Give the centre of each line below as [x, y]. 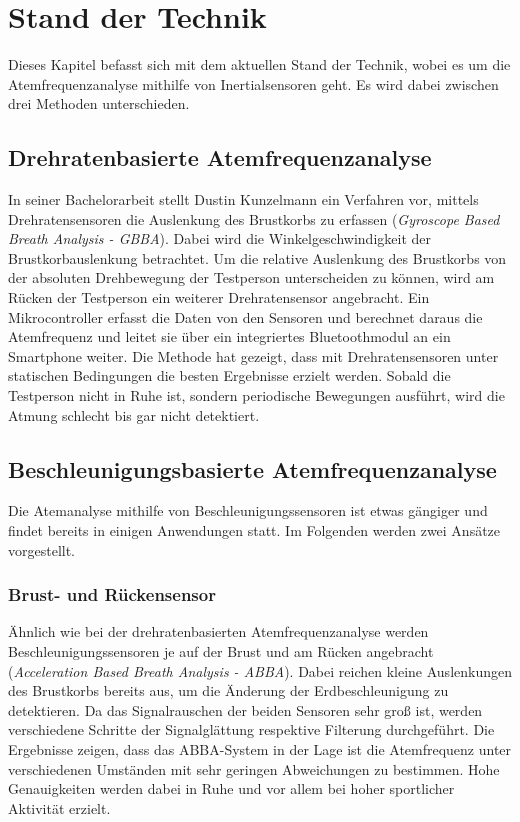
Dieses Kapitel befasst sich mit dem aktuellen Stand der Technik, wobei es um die [259, 64]
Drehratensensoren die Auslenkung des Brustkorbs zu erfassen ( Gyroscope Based [254, 218]
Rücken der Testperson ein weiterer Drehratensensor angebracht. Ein [219, 297]
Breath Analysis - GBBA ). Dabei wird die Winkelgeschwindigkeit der [219, 238]
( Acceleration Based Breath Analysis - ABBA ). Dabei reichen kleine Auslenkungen [260, 670]
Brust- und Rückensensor [112, 594]
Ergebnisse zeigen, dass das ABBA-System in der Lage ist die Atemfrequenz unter [260, 749]
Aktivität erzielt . [59, 807]
